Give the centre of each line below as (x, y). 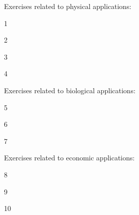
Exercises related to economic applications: (69, 158)
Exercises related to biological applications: (70, 90)
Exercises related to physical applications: (68, 6)
